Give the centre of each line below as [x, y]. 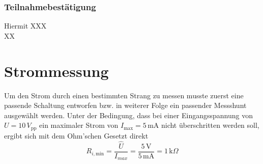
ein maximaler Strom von [79, 125]
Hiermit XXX [25, 26]
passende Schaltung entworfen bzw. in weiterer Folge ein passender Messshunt [125, 105]
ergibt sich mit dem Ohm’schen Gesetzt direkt [76, 135]
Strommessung [56, 71]
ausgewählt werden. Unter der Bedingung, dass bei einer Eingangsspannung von [129, 115]
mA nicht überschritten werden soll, [203, 125]
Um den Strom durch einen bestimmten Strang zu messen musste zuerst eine [124, 95]
